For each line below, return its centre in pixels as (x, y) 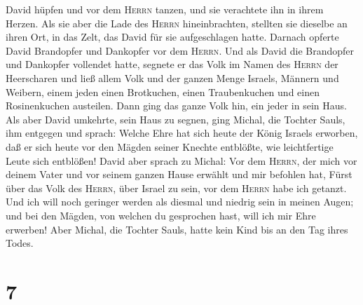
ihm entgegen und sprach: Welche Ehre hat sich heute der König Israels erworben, (182, 133)
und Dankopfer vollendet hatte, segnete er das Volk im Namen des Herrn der (172, 64)
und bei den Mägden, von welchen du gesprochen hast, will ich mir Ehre (161, 215)
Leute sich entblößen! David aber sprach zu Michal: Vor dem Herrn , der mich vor (181, 160)
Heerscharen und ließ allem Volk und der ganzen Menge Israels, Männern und (172, 77)
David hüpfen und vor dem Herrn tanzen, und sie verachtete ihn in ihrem (165, 9)
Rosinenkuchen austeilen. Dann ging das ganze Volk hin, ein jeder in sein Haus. (176, 106)
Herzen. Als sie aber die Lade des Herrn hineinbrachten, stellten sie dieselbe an (177, 23)
